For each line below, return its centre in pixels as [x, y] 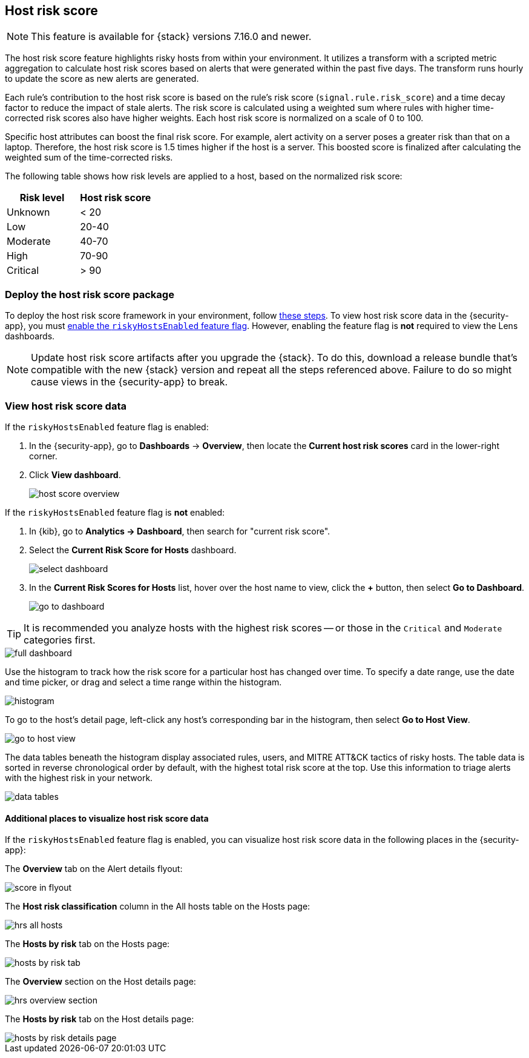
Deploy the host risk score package [90, 294]
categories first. [60, 640]
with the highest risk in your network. [79, 777]
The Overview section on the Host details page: [100, 982]
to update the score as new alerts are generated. [102, 79]
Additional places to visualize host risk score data [107, 818]
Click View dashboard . [75, 474]
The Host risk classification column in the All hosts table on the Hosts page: [158, 907]
